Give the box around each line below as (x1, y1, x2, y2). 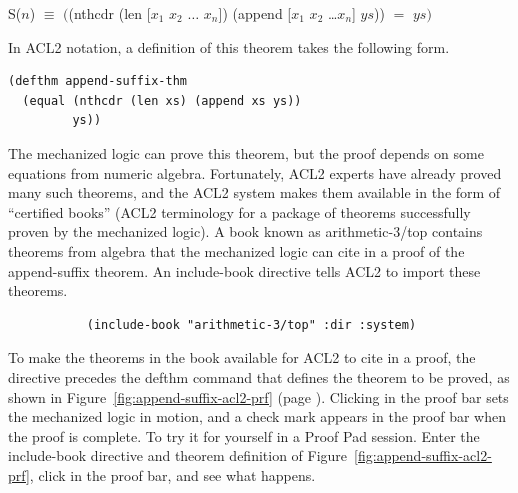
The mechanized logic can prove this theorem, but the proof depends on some (8, 142, 484, 163)
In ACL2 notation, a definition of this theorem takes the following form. (8, 36, 450, 57)
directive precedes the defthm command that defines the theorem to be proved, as (8, 366, 510, 387)
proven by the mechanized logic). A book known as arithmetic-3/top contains (8, 221, 483, 242)
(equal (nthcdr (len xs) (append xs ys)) (22, 93, 302, 108)
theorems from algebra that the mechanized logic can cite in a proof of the (8, 240, 465, 261)
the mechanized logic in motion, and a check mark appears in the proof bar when (8, 406, 507, 427)
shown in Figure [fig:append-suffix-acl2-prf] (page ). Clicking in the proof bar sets (8, 386, 509, 407)
